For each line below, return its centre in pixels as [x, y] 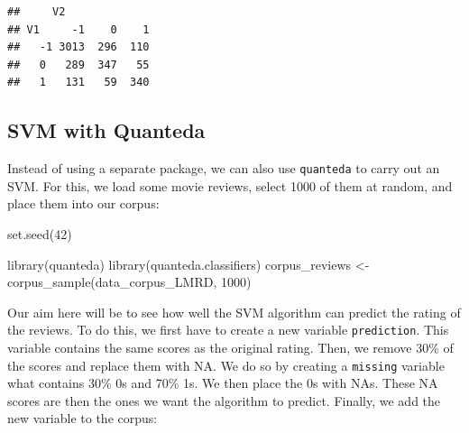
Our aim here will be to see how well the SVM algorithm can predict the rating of [234, 312]
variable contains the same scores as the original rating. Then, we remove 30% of [230, 348]
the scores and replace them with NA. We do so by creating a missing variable [226, 365]
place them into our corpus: [83, 203]
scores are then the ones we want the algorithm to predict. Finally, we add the [224, 400]
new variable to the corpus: [83, 418]
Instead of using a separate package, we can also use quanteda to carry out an [224, 168]
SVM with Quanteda [106, 130]
